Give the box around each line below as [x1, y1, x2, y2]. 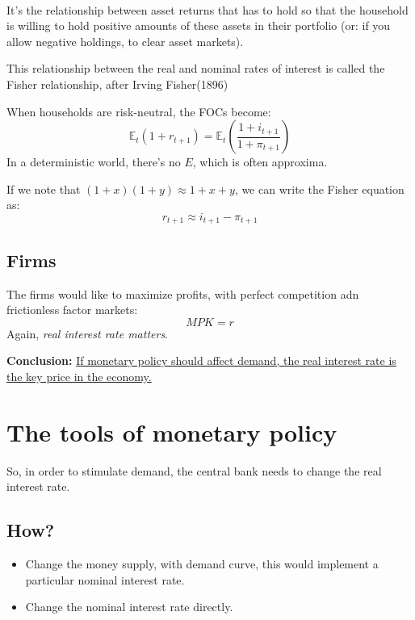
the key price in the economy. [6, 367, 152, 384]
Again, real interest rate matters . [6, 325, 169, 341]
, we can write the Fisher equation [234, 180, 405, 197]
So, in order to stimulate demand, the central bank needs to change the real [6, 462, 382, 479]
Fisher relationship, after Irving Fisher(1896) [6, 75, 228, 92]
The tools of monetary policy [6, 415, 337, 448]
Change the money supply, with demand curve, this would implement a [25, 555, 379, 572]
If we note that [6, 180, 81, 197]
